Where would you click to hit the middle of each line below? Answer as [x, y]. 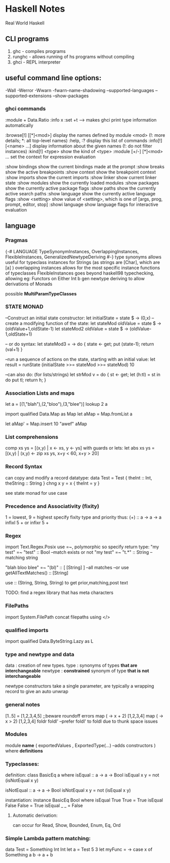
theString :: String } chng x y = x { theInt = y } [53, 483]
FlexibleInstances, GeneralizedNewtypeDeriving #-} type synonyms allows [83, 257]
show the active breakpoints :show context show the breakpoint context [81, 172]
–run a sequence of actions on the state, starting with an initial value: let [80, 359]
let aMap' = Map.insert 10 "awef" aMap [46, 424]
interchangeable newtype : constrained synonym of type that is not [77, 671]
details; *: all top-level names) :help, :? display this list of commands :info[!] [84, 140]
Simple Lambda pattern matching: [48, 839]
